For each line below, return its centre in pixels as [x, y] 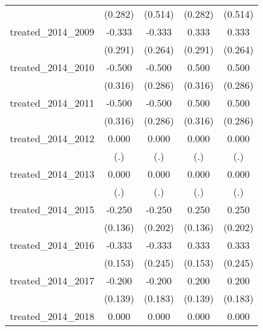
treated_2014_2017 [52, 280]
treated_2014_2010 [52, 67]
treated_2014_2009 [52, 32]
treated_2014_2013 [52, 174]
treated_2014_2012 [52, 138]
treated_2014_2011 [52, 103]
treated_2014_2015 [52, 209]
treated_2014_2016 [52, 245]
